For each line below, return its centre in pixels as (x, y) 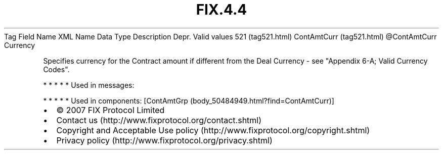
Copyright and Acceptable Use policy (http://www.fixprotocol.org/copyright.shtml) (213, 130)
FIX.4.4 (221, 10)
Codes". (56, 69)
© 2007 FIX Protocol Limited (110, 110)
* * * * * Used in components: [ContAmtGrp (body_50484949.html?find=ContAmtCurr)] (189, 100)
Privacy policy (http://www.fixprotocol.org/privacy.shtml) (164, 140)
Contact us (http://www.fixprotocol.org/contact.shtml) (159, 120)
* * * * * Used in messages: (89, 85)
